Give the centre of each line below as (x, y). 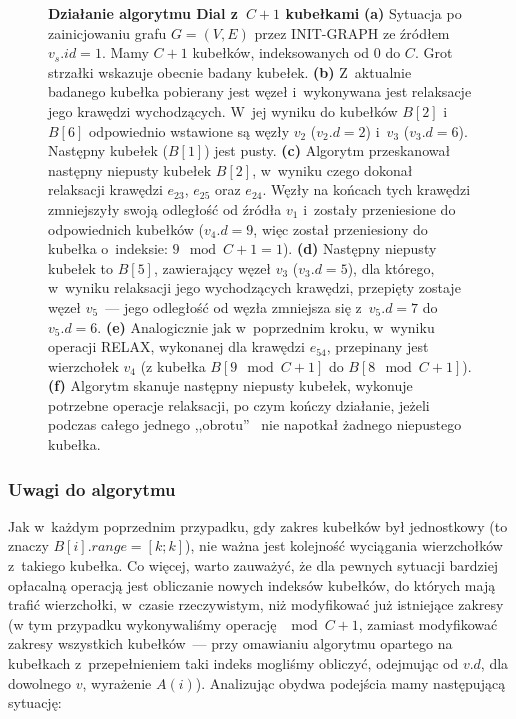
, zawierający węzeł (212, 267)
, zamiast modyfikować (428, 623)
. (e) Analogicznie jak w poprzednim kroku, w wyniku (266, 326)
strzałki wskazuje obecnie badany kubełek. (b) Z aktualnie (230, 71)
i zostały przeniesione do (379, 208)
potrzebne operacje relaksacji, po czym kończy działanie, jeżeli (239, 404)
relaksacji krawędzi (105, 189)
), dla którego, (391, 267)
